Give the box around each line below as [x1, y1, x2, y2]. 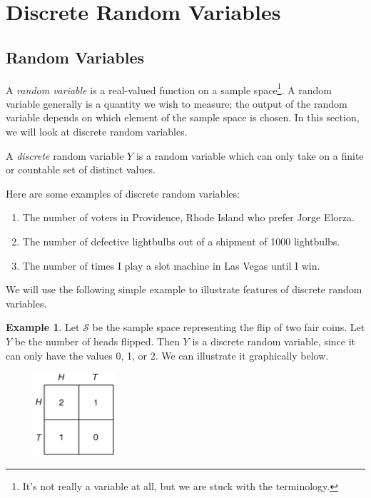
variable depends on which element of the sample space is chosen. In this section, [6, 110, 360, 125]
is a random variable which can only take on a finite [136, 148, 364, 163]
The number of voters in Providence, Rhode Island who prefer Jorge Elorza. [22, 210, 355, 225]
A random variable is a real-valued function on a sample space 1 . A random [6, 80, 332, 97]
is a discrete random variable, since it [192, 333, 356, 348]
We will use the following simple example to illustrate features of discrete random [6, 282, 362, 297]
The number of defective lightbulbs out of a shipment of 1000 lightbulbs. [22, 233, 340, 248]
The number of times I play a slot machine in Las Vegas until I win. [22, 258, 320, 273]
